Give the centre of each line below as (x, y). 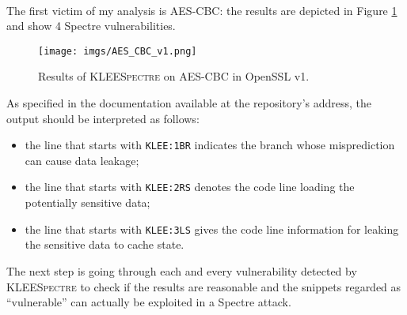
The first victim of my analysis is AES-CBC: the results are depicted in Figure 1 (202, 10)
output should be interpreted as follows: (103, 118)
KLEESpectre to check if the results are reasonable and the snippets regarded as (204, 286)
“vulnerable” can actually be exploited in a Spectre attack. (149, 302)
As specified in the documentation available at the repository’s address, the (189, 103)
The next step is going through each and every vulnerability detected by (182, 270)
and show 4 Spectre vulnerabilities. (91, 26)
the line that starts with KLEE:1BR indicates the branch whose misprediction (210, 145)
